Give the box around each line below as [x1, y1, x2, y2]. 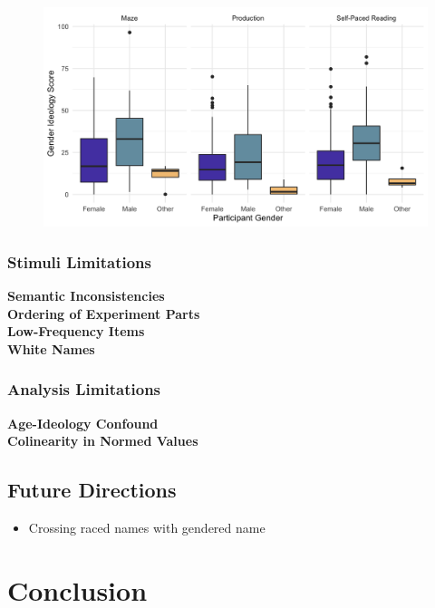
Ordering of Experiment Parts [7, 304, 200, 323]
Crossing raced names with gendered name [28, 518, 266, 537]
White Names [7, 339, 95, 358]
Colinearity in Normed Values [7, 431, 198, 450]
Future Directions [7, 476, 177, 504]
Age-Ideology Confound [7, 413, 159, 432]
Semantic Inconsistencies [7, 286, 165, 305]
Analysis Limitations [7, 378, 161, 401]
